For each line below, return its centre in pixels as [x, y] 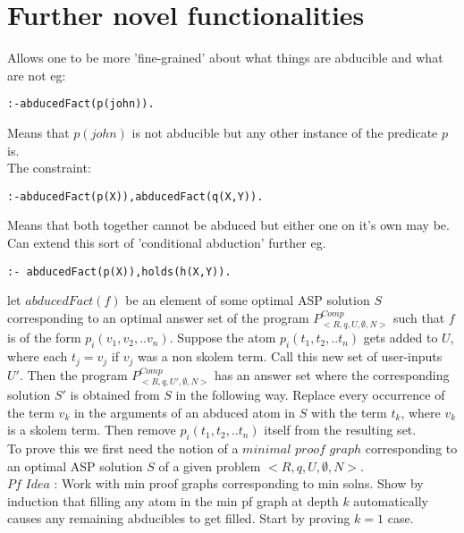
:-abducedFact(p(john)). [81, 104]
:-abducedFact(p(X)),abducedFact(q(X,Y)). [135, 196]
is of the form [44, 338]
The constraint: [49, 168]
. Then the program [73, 374]
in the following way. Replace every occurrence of [310, 394]
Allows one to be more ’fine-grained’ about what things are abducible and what [225, 58]
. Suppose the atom [223, 338]
